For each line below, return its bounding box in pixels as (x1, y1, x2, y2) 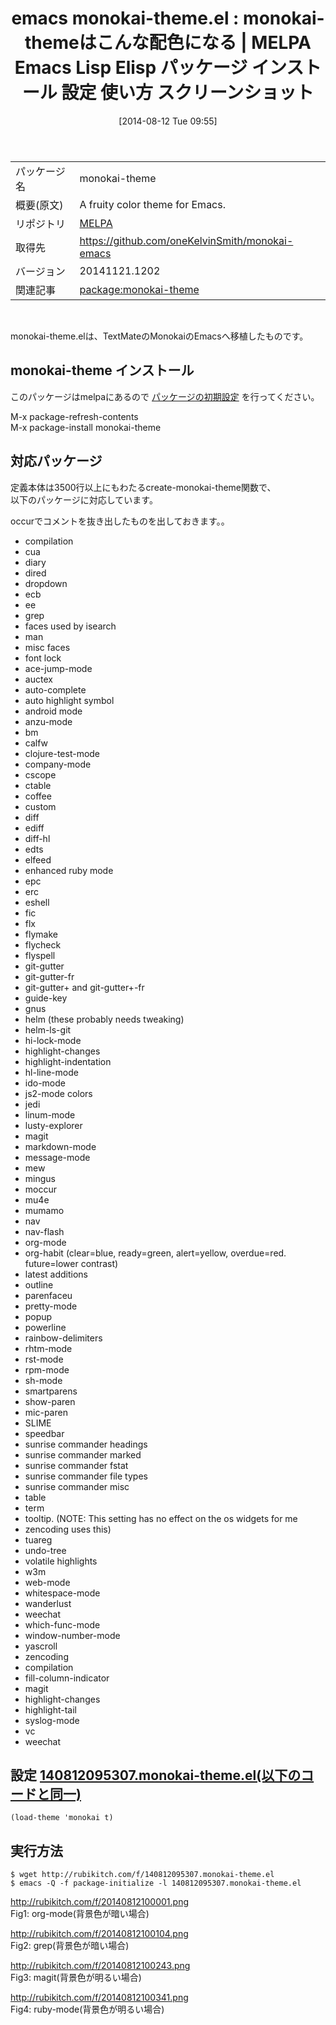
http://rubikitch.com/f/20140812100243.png (10, 1960, 191, 1972)
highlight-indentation (24, 1055, 112, 1067)
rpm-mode (24, 1363, 70, 1376)
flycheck (24, 938, 62, 951)
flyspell (24, 949, 56, 961)
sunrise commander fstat (24, 1459, 129, 1471)
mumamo (24, 1204, 65, 1216)
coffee (24, 790, 52, 802)
